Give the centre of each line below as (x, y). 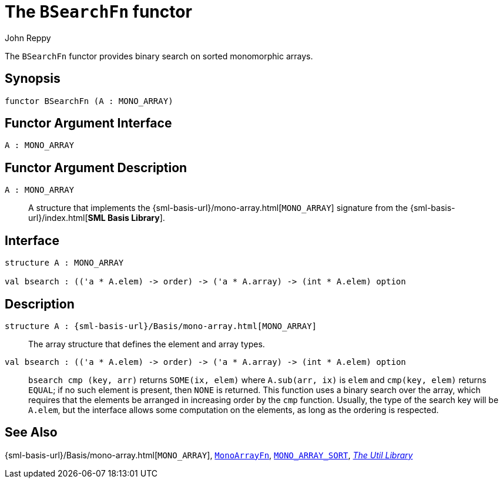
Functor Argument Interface (88, 123)
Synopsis (33, 79)
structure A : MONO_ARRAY (64, 263)
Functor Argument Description (96, 167)
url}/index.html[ (58, 218)
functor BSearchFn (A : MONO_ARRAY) (89, 101)
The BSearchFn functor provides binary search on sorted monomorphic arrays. (159, 56)
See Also (31, 432)
